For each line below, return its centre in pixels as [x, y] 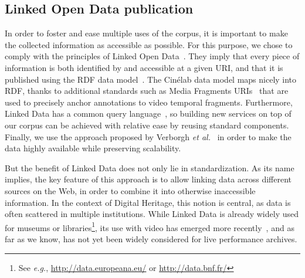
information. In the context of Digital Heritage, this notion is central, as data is [148, 202]
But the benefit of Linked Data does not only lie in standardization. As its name [150, 167]
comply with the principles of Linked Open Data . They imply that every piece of [152, 56]
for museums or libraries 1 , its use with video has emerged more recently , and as [150, 226]
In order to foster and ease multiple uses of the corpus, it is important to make [146, 33]
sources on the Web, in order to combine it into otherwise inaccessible [130, 190]
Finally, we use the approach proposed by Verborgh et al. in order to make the [148, 136]
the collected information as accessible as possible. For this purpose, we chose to [149, 44]
